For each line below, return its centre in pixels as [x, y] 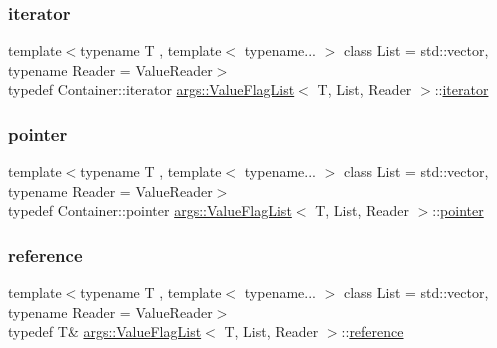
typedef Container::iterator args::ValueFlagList [151, 89]
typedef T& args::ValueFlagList [105, 331]
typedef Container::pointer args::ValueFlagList [150, 210]
